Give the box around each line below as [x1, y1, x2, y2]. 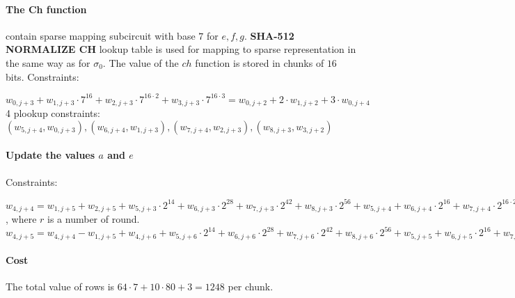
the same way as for [6, 55, 90, 70]
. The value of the [102, 55, 179, 70]
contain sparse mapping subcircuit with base [6, 28, 196, 42]
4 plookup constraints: [6, 106, 100, 120]
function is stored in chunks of [195, 55, 324, 70]
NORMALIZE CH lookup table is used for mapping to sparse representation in [6, 42, 356, 56]
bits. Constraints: [6, 69, 79, 84]
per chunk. [228, 279, 274, 294]
